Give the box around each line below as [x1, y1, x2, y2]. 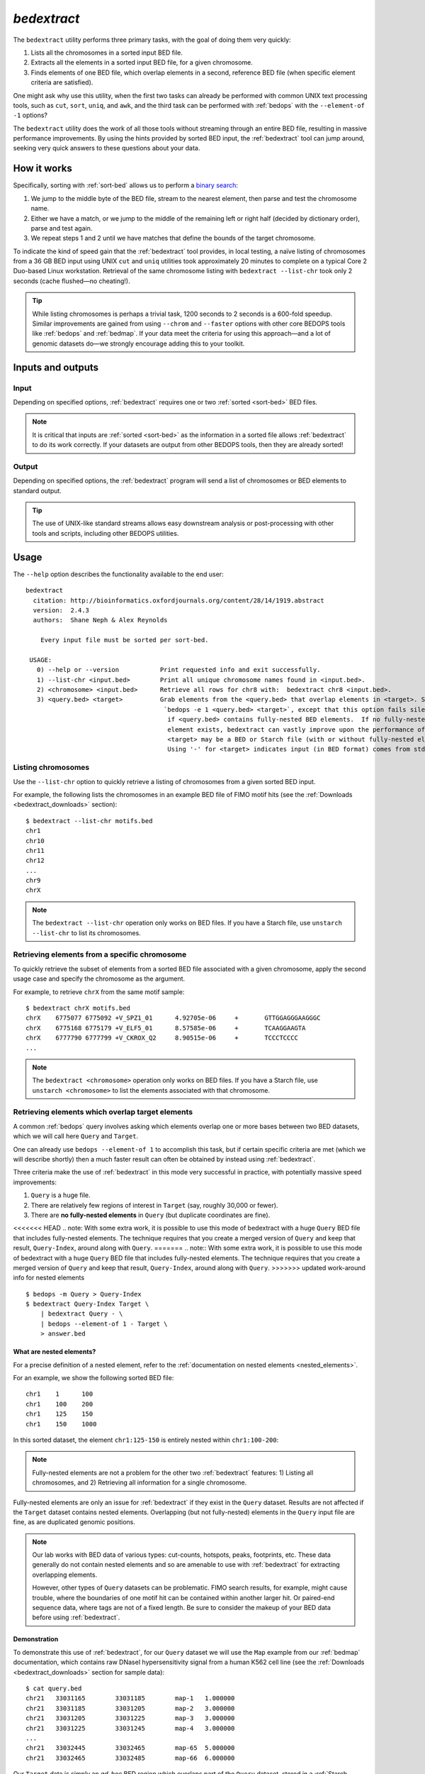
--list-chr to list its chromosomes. [32, 928, 141, 937]
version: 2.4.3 [33, 606, 90, 614]
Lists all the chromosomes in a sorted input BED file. [30, 48, 183, 57]
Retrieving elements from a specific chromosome [13, 949, 187, 959]
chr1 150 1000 [25, 1420, 97, 1428]
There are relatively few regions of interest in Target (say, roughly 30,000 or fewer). [30, 1201, 278, 1209]
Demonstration [13, 1635, 59, 1643]
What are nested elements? [13, 1348, 96, 1356]
